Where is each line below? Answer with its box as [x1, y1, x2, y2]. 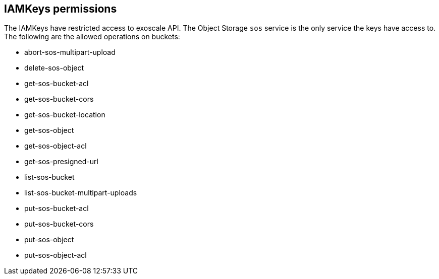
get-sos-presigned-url [24, 157, 98, 166]
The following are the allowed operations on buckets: [4, 32, 180, 41]
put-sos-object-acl [24, 251, 87, 260]
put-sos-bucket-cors [24, 220, 94, 229]
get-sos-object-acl [24, 142, 87, 151]
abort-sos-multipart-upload [24, 48, 116, 57]
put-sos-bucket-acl [24, 204, 89, 213]
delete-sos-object [24, 63, 84, 73]
